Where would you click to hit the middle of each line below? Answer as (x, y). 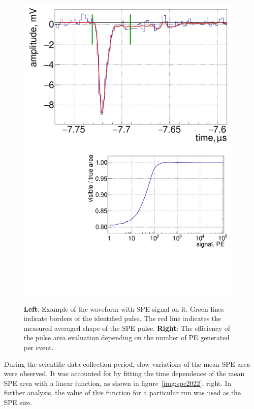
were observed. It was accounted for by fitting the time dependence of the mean (124, 373)
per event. (39, 347)
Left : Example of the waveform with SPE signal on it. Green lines (124, 308)
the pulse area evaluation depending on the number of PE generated (127, 337)
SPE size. (18, 402)
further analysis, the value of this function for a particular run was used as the (123, 393)
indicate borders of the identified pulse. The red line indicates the (123, 318)
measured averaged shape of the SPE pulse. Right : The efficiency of (127, 328)
